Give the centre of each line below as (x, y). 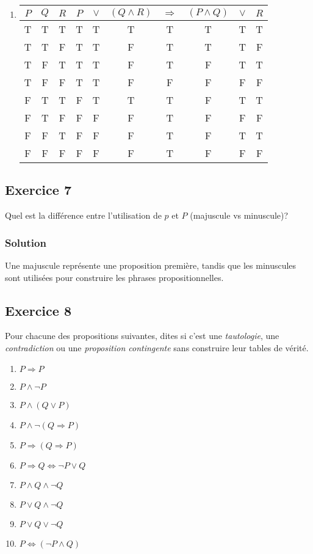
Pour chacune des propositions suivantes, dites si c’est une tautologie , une (142, 336)
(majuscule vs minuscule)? (239, 215)
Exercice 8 (38, 310)
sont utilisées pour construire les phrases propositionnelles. (114, 277)
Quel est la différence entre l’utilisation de (83, 215)
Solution (26, 242)
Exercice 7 (38, 190)
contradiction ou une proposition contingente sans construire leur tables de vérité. (157, 348)
